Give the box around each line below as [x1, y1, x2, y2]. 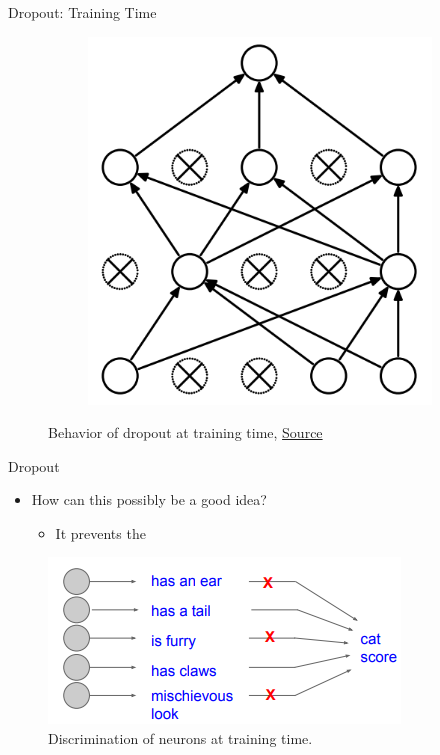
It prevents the [55, 522, 146, 543]
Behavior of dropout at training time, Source [48, 422, 323, 443]
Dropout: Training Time [8, 2, 157, 22]
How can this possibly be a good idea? [31, 489, 267, 510]
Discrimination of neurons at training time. [48, 728, 313, 749]
